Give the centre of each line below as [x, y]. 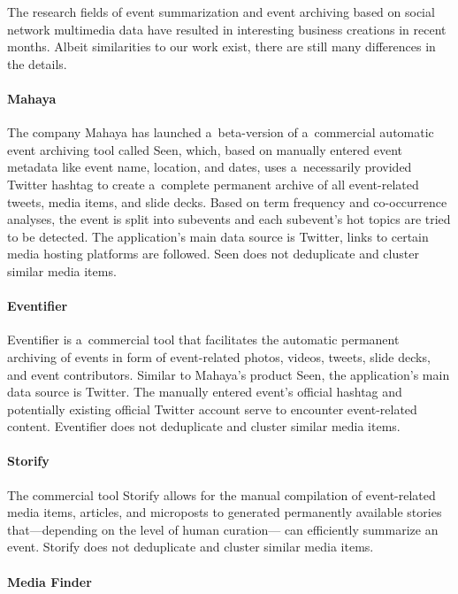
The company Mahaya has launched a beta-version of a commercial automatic [221, 132]
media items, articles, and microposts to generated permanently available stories [225, 512]
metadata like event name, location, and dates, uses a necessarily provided [210, 167]
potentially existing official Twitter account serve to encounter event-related [212, 409]
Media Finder [50, 581]
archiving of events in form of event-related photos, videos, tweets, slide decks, [219, 356]
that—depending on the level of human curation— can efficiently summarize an [223, 529]
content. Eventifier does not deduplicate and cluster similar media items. [204, 426]
